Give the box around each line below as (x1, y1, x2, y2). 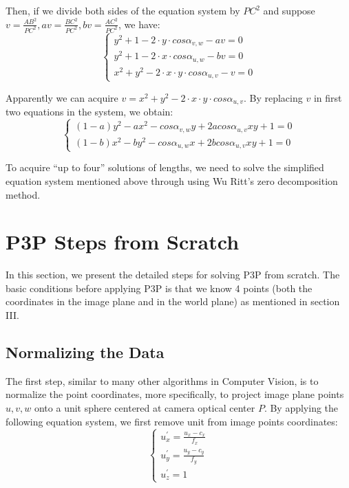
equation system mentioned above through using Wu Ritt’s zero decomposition (6, 173, 338, 188)
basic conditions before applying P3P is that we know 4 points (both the (6, 280, 313, 295)
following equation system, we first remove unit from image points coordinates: (6, 414, 338, 428)
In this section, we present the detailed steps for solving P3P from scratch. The (6, 267, 340, 282)
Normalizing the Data (6, 342, 165, 363)
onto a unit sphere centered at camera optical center (34, 401, 255, 415)
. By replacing (243, 90, 303, 104)
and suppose (263, 3, 315, 17)
